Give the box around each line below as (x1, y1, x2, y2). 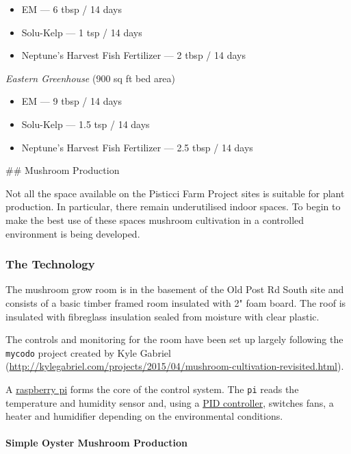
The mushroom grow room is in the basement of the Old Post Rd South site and (5, 282, 344, 297)
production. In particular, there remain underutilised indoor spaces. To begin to (5, 199, 341, 214)
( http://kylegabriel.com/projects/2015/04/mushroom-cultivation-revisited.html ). (5, 359, 344, 373)
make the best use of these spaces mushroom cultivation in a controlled (5, 212, 304, 227)
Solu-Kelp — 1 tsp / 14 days (21, 25, 142, 39)
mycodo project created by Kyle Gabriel (5, 345, 171, 360)
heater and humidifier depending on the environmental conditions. (5, 409, 283, 423)
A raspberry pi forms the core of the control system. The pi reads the (5, 381, 299, 396)
